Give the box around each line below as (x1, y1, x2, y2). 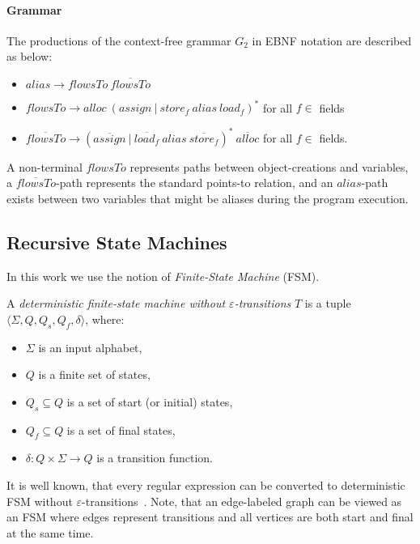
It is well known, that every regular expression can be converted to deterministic (6, 476, 405, 493)
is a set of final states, (66, 421, 176, 438)
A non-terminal (6, 158, 83, 175)
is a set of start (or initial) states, (66, 393, 233, 410)
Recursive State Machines (6, 229, 227, 254)
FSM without (6, 492, 73, 509)
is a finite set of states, (38, 366, 151, 383)
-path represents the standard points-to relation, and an (56, 174, 333, 191)
